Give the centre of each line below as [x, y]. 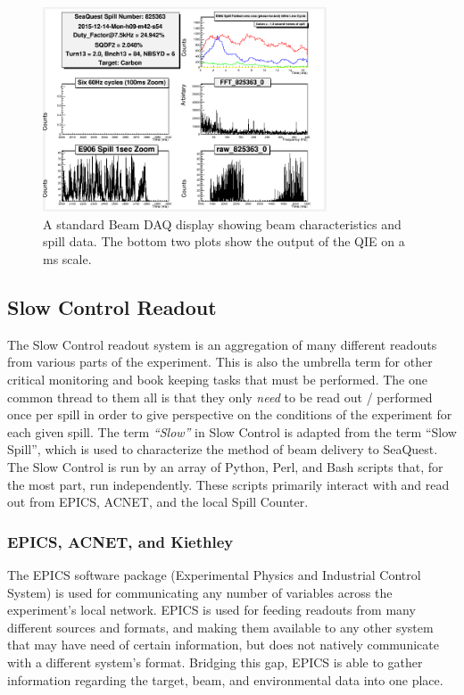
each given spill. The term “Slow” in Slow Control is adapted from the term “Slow [232, 431]
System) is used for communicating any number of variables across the [200, 592]
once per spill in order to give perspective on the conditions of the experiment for [230, 414]
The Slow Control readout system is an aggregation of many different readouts [222, 344]
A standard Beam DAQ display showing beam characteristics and [222, 223]
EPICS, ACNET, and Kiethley [120, 541]
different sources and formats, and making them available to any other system [220, 627]
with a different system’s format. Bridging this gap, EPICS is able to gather [215, 662]
